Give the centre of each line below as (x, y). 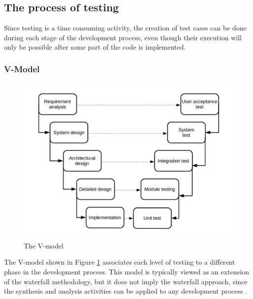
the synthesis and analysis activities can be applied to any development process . (126, 291)
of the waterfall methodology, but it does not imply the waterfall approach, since (126, 281)
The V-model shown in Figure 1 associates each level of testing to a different (120, 262)
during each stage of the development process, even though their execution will (123, 37)
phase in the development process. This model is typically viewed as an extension (126, 271)
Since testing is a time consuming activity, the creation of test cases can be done (125, 28)
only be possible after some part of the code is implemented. (95, 47)
